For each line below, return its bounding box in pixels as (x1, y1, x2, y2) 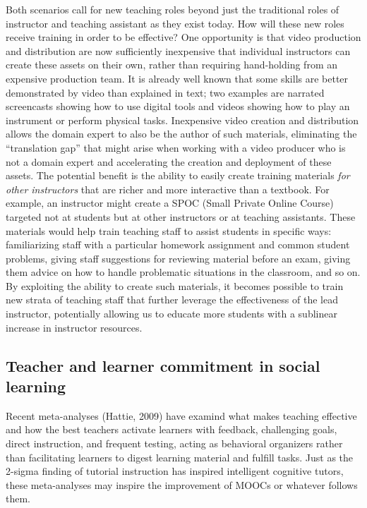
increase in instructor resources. (6, 320, 143, 334)
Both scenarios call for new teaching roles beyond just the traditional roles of (6, 2, 339, 16)
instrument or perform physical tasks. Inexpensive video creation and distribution (6, 112, 359, 127)
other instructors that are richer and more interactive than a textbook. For (6, 181, 330, 196)
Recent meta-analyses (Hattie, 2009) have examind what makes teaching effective (6, 408, 357, 423)
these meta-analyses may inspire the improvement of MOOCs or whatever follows (6, 477, 358, 492)
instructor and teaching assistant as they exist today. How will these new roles (6, 16, 344, 30)
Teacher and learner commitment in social (6, 354, 320, 376)
